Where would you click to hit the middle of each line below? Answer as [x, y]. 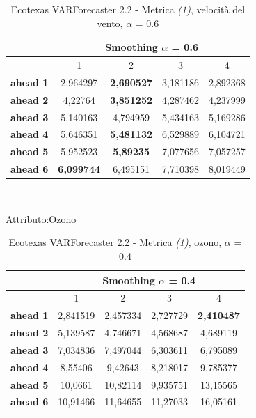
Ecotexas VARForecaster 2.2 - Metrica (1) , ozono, [115, 242]
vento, [110, 23]
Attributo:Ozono [41, 218]
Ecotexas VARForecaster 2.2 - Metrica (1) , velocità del [128, 9]
